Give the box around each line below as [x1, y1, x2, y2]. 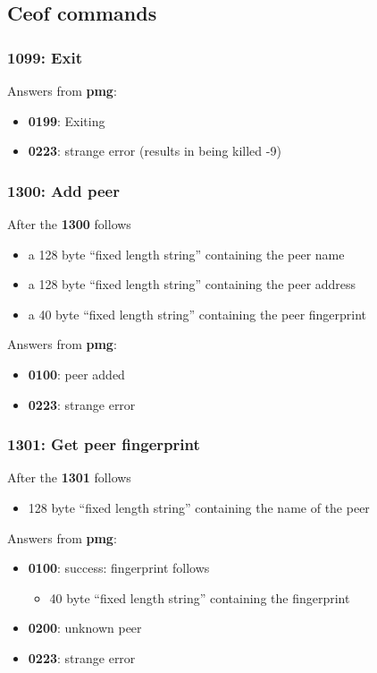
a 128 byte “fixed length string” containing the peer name [28, 244, 345, 263]
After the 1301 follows [7, 468, 131, 487]
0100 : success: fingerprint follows [28, 558, 210, 577]
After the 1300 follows [7, 215, 131, 233]
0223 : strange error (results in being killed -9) [28, 141, 281, 160]
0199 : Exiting [28, 111, 105, 130]
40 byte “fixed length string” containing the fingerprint [49, 588, 350, 607]
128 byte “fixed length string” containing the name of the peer [28, 498, 370, 516]
